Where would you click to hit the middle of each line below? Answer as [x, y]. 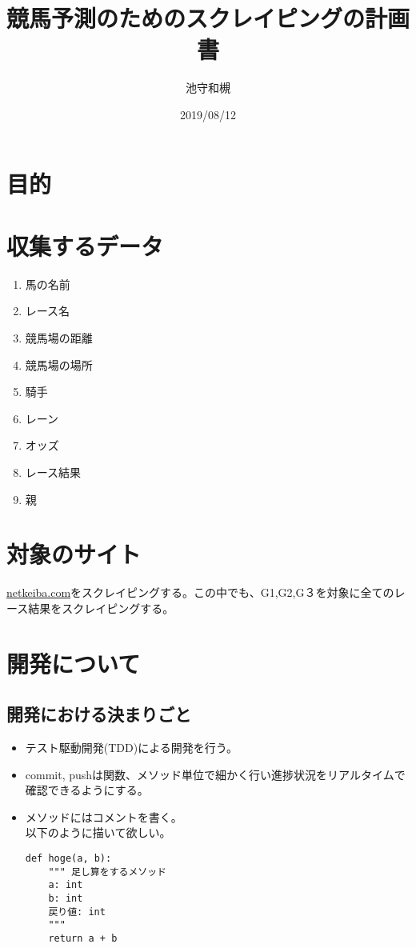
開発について [74, 663]
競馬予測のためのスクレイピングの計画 [208, 18]
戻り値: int [77, 912]
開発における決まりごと [99, 714]
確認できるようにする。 [87, 790]
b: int [66, 898]
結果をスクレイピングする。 [101, 608]
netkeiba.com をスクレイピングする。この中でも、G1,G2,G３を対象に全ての [200, 592]
